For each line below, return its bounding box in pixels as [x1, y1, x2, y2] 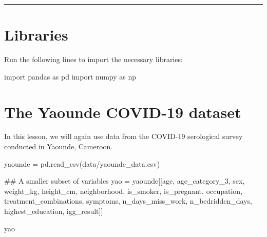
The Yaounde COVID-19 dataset [4, 101, 241, 122]
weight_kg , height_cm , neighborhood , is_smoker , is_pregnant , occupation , [4, 185, 243, 196]
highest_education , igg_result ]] [4, 206, 103, 216]
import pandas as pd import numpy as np [4, 71, 137, 82]
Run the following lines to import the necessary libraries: [4, 54, 183, 65]
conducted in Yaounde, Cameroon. [4, 141, 113, 152]
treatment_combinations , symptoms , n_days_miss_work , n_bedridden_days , [4, 195, 252, 206]
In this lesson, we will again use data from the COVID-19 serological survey [4, 131, 243, 142]
